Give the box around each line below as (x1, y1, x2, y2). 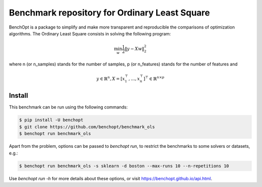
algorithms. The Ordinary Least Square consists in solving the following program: (9, 31, 171, 36)
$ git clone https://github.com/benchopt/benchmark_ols (19, 124, 155, 129)
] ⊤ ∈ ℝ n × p (143, 75, 164, 82)
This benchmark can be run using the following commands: (9, 104, 128, 110)
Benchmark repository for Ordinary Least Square (9, 7, 211, 18)
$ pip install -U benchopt (19, 117, 83, 123)
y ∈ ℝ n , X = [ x (96, 75, 125, 82)
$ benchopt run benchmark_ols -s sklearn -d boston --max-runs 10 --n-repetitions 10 (19, 163, 229, 169)
